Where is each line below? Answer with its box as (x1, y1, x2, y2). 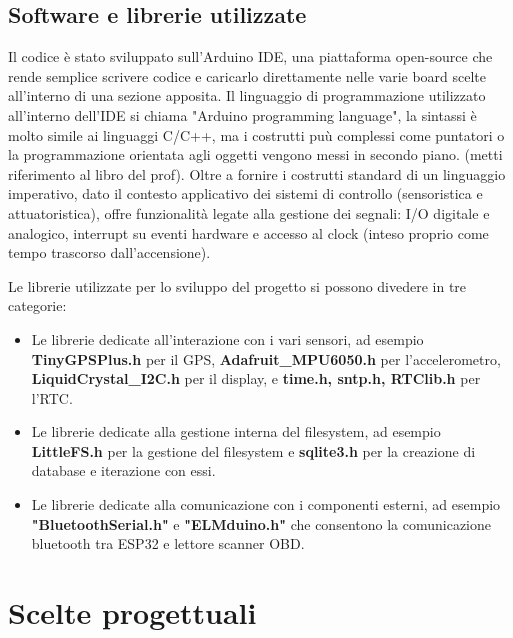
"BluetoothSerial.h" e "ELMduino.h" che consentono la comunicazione (31, 513, 491, 534)
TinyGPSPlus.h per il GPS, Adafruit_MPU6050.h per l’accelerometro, (31, 348, 501, 369)
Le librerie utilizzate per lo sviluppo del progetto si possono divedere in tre (8, 275, 467, 296)
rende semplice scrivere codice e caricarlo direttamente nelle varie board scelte (8, 65, 487, 86)
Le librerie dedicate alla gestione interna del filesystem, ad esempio (31, 421, 441, 442)
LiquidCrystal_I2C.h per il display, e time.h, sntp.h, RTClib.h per (31, 368, 481, 389)
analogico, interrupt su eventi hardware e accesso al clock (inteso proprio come (8, 222, 489, 243)
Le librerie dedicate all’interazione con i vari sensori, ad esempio (31, 328, 424, 349)
